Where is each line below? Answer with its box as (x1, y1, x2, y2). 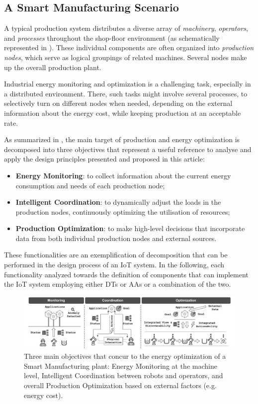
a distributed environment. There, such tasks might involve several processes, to (4, 88, 248, 98)
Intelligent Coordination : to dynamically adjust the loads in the (15, 197, 221, 207)
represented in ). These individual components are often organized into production (4, 42, 254, 53)
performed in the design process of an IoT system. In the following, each (4, 259, 225, 270)
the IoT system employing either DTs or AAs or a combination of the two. (4, 279, 231, 289)
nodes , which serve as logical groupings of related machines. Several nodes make (4, 52, 247, 62)
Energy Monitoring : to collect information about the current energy (15, 170, 231, 180)
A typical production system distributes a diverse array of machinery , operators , (4, 23, 248, 33)
